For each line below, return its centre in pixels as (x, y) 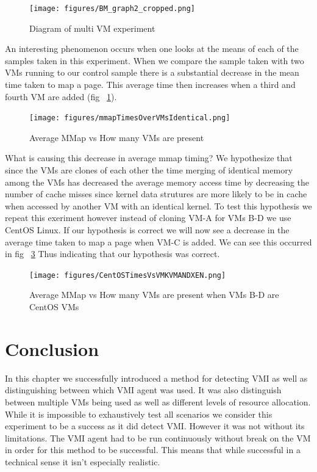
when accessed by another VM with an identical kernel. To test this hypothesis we (158, 205)
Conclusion (52, 348)
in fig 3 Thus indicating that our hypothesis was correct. (112, 254)
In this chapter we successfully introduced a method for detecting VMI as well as (156, 378)
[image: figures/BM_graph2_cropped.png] (112, 9)
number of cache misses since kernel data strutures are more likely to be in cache (156, 194)
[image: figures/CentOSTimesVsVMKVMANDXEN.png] (128, 275)
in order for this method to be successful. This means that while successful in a (153, 450)
